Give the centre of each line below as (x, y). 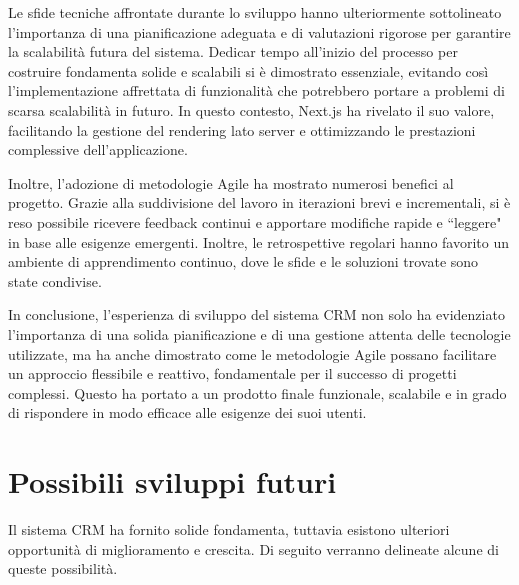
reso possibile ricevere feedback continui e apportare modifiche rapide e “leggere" (255, 221)
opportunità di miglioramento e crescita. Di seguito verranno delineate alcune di (253, 548)
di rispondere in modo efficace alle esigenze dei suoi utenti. (187, 412)
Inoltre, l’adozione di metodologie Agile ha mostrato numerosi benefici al (231, 182)
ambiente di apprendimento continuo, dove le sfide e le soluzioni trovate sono (243, 261)
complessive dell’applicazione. (98, 149)
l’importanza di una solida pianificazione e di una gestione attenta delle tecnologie (259, 333)
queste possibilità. (63, 568)
